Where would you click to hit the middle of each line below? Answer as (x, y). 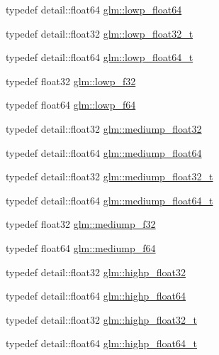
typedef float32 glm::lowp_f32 (71, 81)
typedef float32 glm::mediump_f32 (81, 224)
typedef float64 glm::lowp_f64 (71, 105)
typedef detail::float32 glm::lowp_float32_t (100, 33)
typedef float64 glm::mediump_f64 (81, 247)
